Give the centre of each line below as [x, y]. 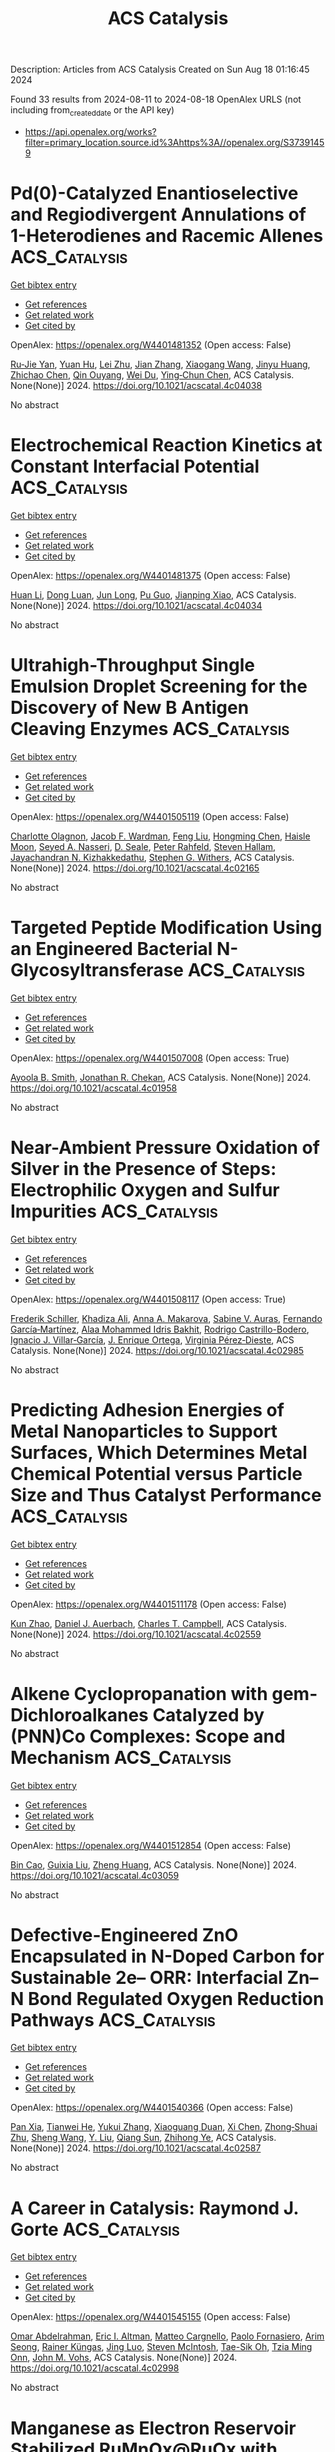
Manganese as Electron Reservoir [153, 2428]
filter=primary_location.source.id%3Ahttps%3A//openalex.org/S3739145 [174, 142]
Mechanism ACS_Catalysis [121, 1757]
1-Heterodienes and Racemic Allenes [167, 236]
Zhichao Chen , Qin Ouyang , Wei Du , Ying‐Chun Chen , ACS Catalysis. [152, 374]
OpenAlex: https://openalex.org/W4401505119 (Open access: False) [150, 816]
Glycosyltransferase [97, 969]
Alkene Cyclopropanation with [139, 1693]
